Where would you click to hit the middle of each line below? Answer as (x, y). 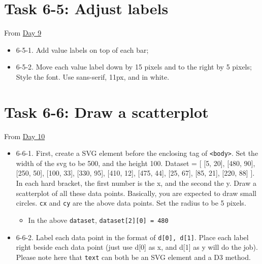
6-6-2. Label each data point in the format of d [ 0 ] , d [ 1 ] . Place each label (132, 237)
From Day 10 (25, 136)
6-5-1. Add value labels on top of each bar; (82, 49)
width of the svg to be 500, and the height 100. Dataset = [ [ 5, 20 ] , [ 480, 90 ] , (136, 163)
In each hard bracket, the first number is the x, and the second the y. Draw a (136, 183)
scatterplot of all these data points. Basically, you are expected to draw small (136, 193)
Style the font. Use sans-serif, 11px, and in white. (93, 76)
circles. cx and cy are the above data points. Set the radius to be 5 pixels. (131, 203)
